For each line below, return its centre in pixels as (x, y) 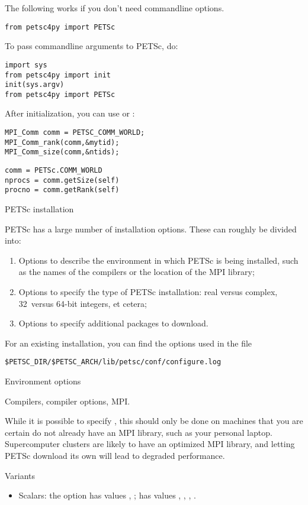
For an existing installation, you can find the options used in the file (129, 343)
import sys (26, 65)
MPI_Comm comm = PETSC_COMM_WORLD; (75, 133)
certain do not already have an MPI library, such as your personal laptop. (139, 432)
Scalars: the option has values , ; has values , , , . (107, 495)
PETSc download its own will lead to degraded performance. (115, 455)
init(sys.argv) (35, 85)
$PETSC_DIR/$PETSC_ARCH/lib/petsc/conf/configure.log (113, 362)
